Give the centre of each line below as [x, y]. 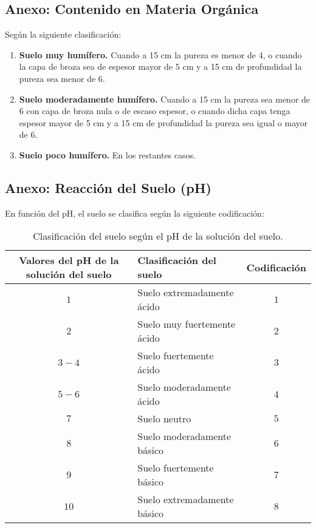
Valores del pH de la [69, 260]
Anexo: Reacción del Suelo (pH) [108, 187]
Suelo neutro [164, 419]
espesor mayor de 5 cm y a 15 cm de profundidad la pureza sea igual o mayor [163, 122]
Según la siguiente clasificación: [63, 34]
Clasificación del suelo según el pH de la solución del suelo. [158, 236]
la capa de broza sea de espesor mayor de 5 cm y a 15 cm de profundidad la [160, 66]
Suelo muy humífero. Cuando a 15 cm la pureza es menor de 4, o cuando [160, 54]
